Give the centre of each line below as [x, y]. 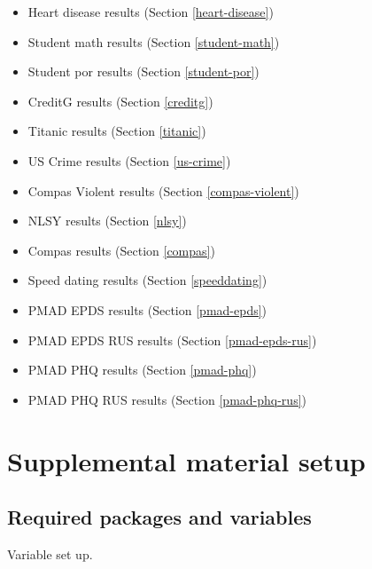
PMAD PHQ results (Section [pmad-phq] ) [142, 370]
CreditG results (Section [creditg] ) [120, 101]
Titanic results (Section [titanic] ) [117, 131]
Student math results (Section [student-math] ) [154, 41]
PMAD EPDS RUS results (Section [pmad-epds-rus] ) [172, 340]
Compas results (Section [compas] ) [121, 250]
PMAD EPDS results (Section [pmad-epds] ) [147, 309]
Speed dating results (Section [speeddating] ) [147, 280]
